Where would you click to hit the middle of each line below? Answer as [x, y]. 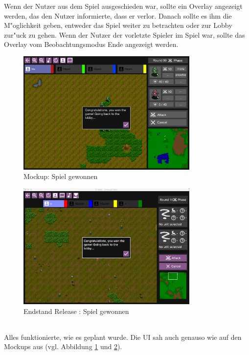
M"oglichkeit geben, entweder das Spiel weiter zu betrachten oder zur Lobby [118, 25]
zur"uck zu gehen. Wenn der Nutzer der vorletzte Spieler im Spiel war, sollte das [124, 34]
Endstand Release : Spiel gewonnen [76, 311]
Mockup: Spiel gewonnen [61, 176]
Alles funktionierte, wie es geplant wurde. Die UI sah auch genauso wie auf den [123, 337]
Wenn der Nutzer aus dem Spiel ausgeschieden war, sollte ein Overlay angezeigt [123, 6]
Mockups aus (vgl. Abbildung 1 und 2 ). [63, 346]
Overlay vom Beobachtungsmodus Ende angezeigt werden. [91, 44]
